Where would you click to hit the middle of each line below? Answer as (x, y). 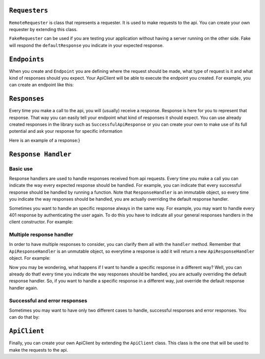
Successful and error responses (48, 300)
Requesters (29, 11)
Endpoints (26, 59)
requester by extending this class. (43, 29)
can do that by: (24, 317)
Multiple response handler (41, 235)
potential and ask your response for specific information (66, 131)
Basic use (21, 169)
